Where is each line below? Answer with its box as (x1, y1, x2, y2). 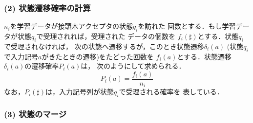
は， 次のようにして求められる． (81, 61, 186, 71)
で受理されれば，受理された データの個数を (36, 31, 176, 41)
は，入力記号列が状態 (45, 87, 114, 97)
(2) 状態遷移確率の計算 (4, 1, 91, 14)
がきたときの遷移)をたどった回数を (42, 51, 154, 61)
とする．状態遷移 (177, 51, 232, 61)
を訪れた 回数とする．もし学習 (138, 21, 236, 31)
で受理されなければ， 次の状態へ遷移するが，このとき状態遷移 (4, 41, 204, 51)
